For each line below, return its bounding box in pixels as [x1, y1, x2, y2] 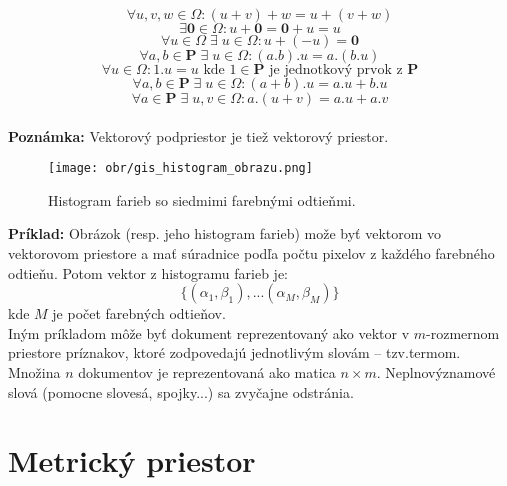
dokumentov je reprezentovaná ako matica [78, 362, 336, 382]
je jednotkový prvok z [269, 63, 403, 77]
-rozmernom [426, 322, 500, 343]
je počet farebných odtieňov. [52, 303, 226, 324]
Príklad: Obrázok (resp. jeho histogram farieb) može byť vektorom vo [8, 223, 442, 244]
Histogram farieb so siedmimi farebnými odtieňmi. [48, 189, 356, 210]
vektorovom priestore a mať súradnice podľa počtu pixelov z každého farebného [8, 243, 495, 264]
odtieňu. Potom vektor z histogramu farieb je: [8, 262, 289, 283]
